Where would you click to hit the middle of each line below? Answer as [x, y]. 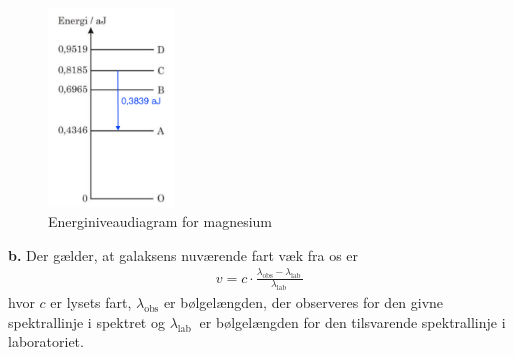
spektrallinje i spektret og [86, 321]
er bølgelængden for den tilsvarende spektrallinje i [352, 321]
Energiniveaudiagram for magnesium [160, 221]
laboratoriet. [46, 341]
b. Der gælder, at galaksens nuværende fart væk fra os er [183, 254]
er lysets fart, [91, 302]
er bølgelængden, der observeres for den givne [303, 302]
